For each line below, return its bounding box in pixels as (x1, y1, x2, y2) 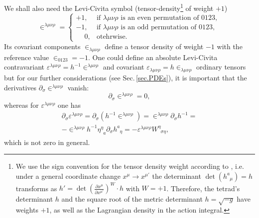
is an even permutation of (121, 14, 199, 21)
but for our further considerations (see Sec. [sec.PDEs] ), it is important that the (4, 73, 247, 83)
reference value (4, 52, 49, 62)
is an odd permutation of (121, 23, 197, 31)
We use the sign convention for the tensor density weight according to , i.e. (15, 161, 244, 171)
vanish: (67, 82, 89, 92)
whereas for (4, 99, 39, 110)
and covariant (103, 62, 144, 72)
